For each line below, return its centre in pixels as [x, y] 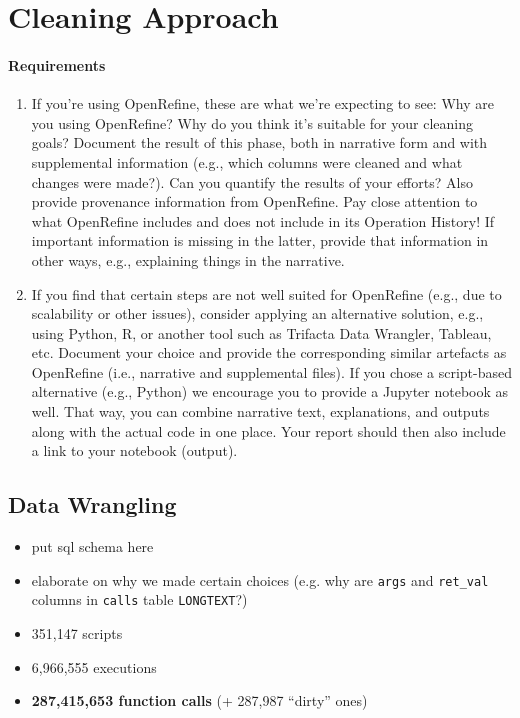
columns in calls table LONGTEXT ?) [139, 599]
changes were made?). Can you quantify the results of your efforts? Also [252, 181]
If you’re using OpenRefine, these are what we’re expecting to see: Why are [262, 103]
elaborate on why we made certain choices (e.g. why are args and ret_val [260, 579]
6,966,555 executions [94, 666]
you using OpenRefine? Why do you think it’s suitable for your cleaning [252, 122]
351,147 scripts [77, 632]
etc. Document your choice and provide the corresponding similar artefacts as [269, 352]
